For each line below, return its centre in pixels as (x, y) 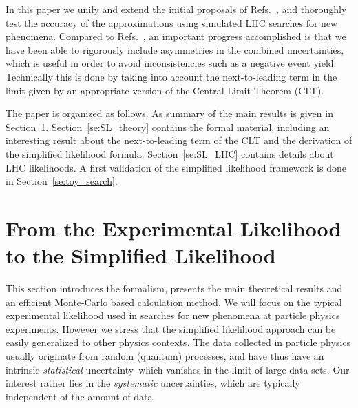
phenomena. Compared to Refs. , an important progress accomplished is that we (176, 36)
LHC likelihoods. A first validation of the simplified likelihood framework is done (176, 167)
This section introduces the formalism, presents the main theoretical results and (174, 288)
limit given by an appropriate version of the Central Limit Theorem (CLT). (165, 90)
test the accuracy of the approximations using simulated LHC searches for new (172, 22)
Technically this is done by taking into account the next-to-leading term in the (171, 76)
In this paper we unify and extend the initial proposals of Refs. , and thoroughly (176, 9)
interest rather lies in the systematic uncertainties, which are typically (153, 383)
